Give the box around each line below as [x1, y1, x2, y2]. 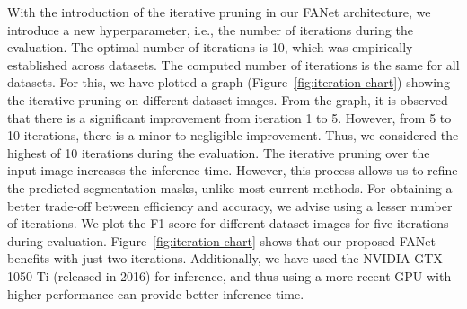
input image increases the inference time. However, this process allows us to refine [7, 161, 458, 180]
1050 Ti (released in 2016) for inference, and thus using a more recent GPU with [7, 266, 452, 285]
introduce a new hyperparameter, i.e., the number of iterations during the [7, 20, 413, 39]
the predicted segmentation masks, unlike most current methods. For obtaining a [7, 178, 453, 197]
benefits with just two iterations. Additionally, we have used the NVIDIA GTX [7, 249, 443, 268]
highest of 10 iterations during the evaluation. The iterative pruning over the [7, 143, 430, 162]
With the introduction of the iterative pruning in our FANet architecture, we [7, 3, 431, 21]
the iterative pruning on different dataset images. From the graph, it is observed [7, 90, 448, 109]
